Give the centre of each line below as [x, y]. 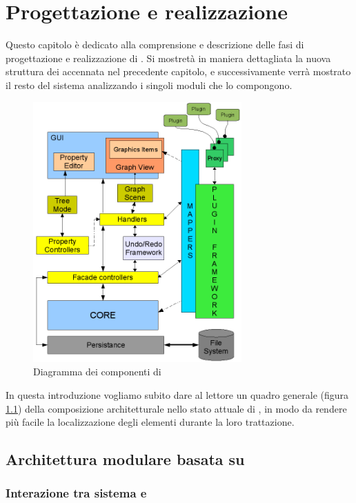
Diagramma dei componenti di [97, 372]
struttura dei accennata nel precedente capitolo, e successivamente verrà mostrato [178, 71]
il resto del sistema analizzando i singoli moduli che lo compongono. [149, 85]
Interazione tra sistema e [76, 493]
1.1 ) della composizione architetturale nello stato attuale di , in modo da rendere [176, 408]
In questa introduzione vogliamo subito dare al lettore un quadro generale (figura [177, 394]
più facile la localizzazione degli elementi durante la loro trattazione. [150, 422]
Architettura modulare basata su [125, 459]
